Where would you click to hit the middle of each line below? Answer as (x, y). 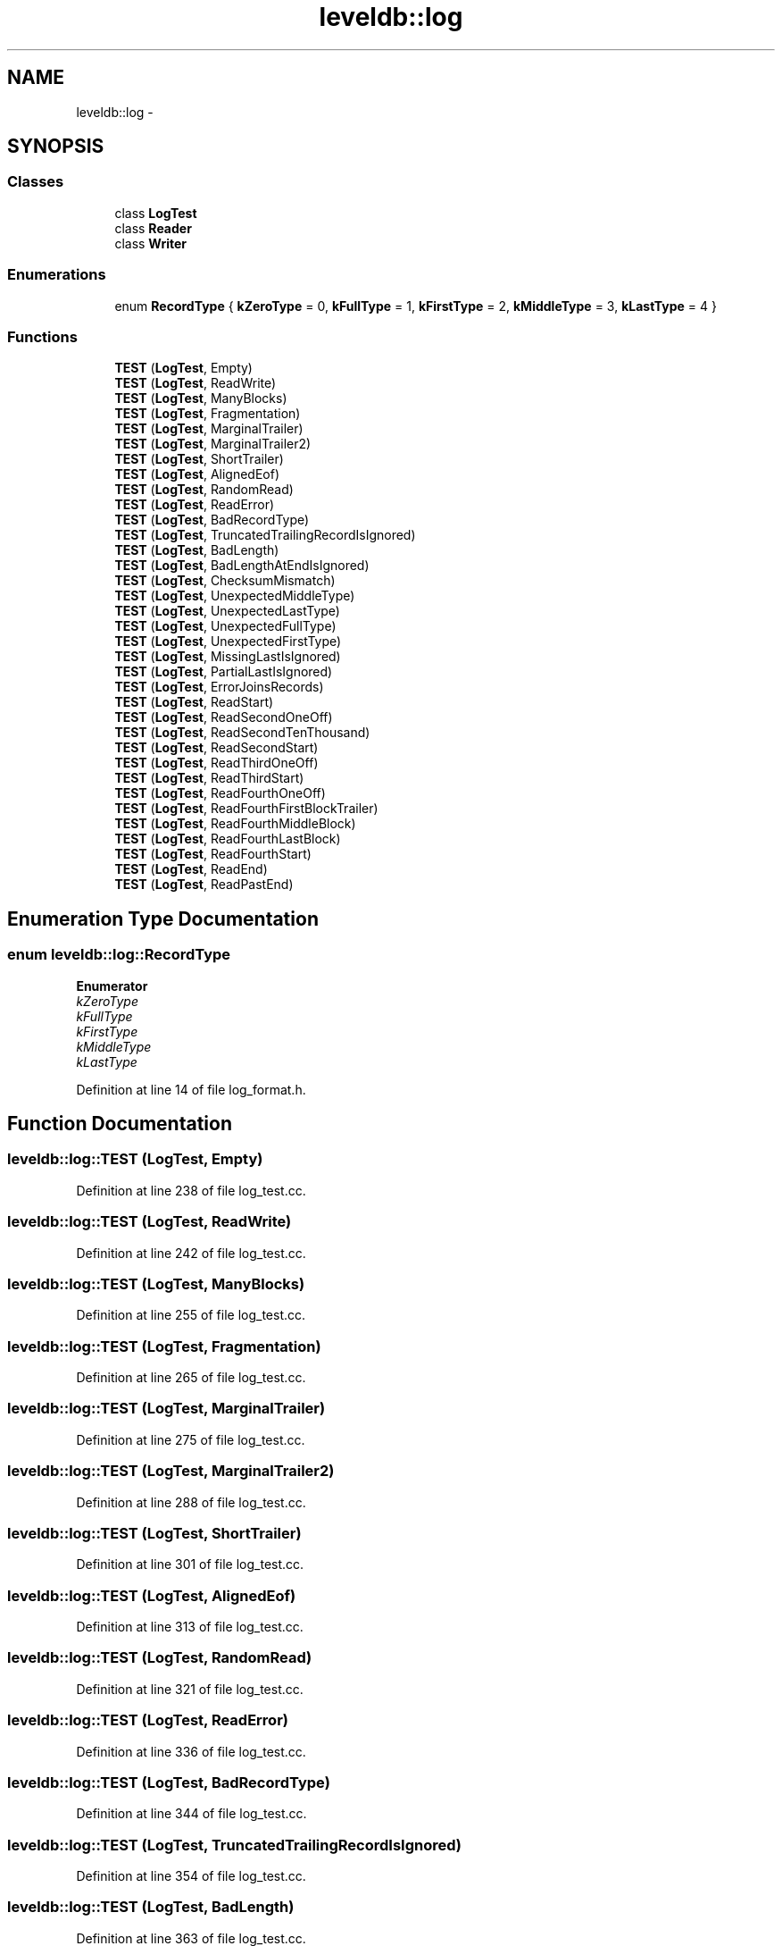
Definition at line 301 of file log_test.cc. (190, 1564)
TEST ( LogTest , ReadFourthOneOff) (220, 793)
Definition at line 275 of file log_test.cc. (191, 1439)
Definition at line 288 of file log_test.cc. (191, 1502)
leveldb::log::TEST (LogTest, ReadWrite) (150, 1222)
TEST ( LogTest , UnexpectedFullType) (225, 626)
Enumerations (57, 275)
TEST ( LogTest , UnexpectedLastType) (227, 611)
